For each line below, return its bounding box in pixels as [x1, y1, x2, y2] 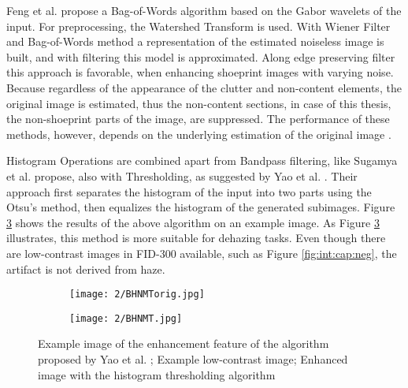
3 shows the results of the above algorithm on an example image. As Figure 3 [6, 214, 380, 230]
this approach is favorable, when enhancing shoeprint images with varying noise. [6, 64, 394, 80]
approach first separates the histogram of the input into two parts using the [6, 183, 372, 200]
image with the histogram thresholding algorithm [38, 366, 276, 382]
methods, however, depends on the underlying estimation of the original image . [6, 125, 391, 142]
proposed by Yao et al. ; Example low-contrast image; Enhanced [38, 351, 348, 367]
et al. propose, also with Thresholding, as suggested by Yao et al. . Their [6, 167, 358, 184]
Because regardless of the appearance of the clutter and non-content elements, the [6, 79, 402, 95]
